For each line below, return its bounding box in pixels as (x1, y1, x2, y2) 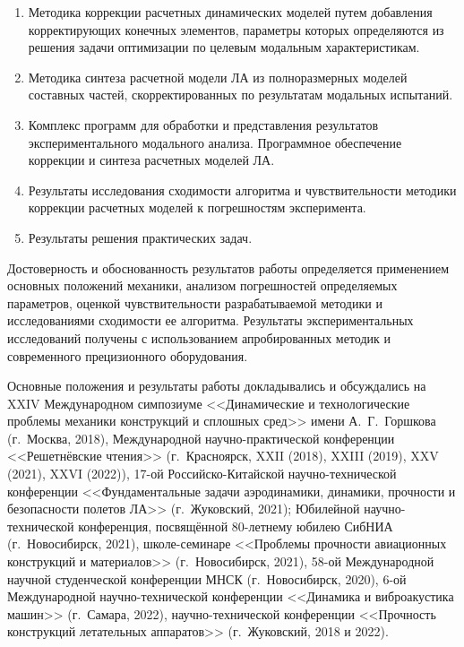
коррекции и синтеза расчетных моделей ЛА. (28, 151, 275, 169)
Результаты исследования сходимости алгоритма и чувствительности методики (28, 180, 457, 199)
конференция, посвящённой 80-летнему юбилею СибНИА (78, 516, 393, 535)
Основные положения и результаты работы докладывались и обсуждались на (7, 376, 426, 395)
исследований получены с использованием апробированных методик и (7, 328, 391, 347)
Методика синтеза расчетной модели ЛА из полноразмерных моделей (28, 67, 408, 86)
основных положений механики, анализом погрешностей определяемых (7, 276, 398, 295)
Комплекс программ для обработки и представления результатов (28, 115, 379, 134)
